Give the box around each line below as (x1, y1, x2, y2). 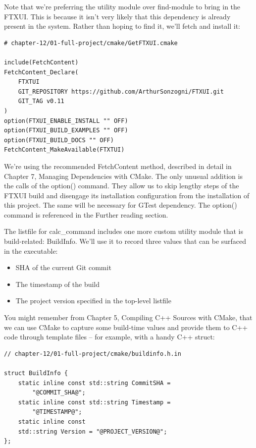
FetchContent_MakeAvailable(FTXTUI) (4, 146, 125, 154)
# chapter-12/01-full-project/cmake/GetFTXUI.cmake (4, 39, 178, 47)
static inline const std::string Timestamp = (18, 398, 171, 406)
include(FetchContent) (4, 58, 79, 66)
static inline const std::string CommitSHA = (18, 379, 171, 387)
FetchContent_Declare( (4, 68, 79, 76)
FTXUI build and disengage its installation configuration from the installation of (4, 190, 250, 200)
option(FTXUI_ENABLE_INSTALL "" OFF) (4, 117, 128, 124)
